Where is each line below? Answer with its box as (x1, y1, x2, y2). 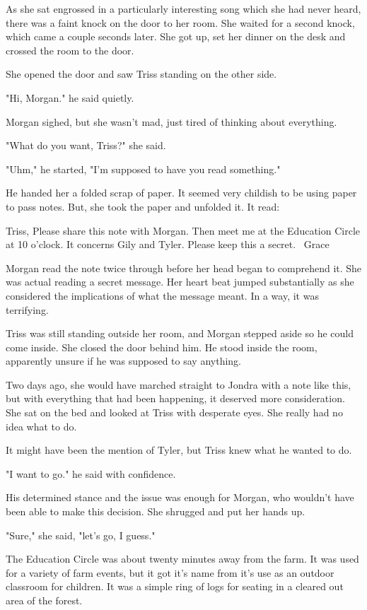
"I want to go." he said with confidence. (6, 466, 176, 481)
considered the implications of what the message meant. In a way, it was (6, 288, 319, 303)
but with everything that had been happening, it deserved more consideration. (6, 391, 345, 406)
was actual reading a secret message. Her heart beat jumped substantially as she (6, 274, 354, 289)
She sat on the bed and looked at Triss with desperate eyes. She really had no (6, 405, 343, 420)
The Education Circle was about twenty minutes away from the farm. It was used (6, 551, 359, 566)
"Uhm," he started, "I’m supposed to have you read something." (6, 161, 281, 176)
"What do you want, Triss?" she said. (6, 138, 166, 153)
